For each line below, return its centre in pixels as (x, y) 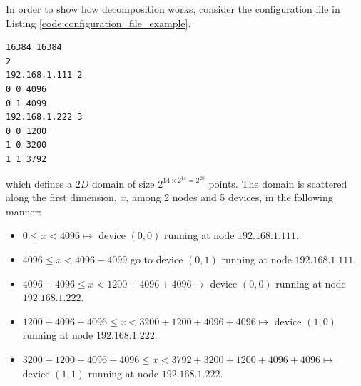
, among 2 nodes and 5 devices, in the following (229, 197)
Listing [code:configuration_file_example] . (98, 22)
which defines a (39, 183)
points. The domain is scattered (278, 183)
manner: (24, 211)
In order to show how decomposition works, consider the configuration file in (173, 9)
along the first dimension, (61, 197)
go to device (157, 259)
